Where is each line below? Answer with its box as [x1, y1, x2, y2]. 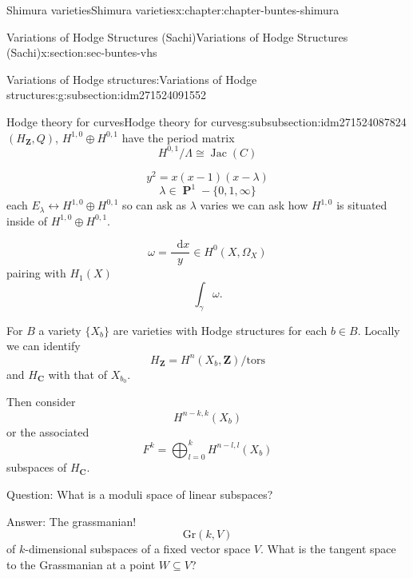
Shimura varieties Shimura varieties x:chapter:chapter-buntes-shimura [6, 2, 340, 18]
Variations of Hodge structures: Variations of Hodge [6, 70, 257, 87]
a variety [38, 321, 81, 338]
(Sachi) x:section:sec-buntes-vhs [6, 44, 157, 61]
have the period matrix [121, 129, 235, 145]
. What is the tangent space [260, 540, 396, 557]
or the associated [6, 423, 89, 440]
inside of [6, 212, 48, 229]
